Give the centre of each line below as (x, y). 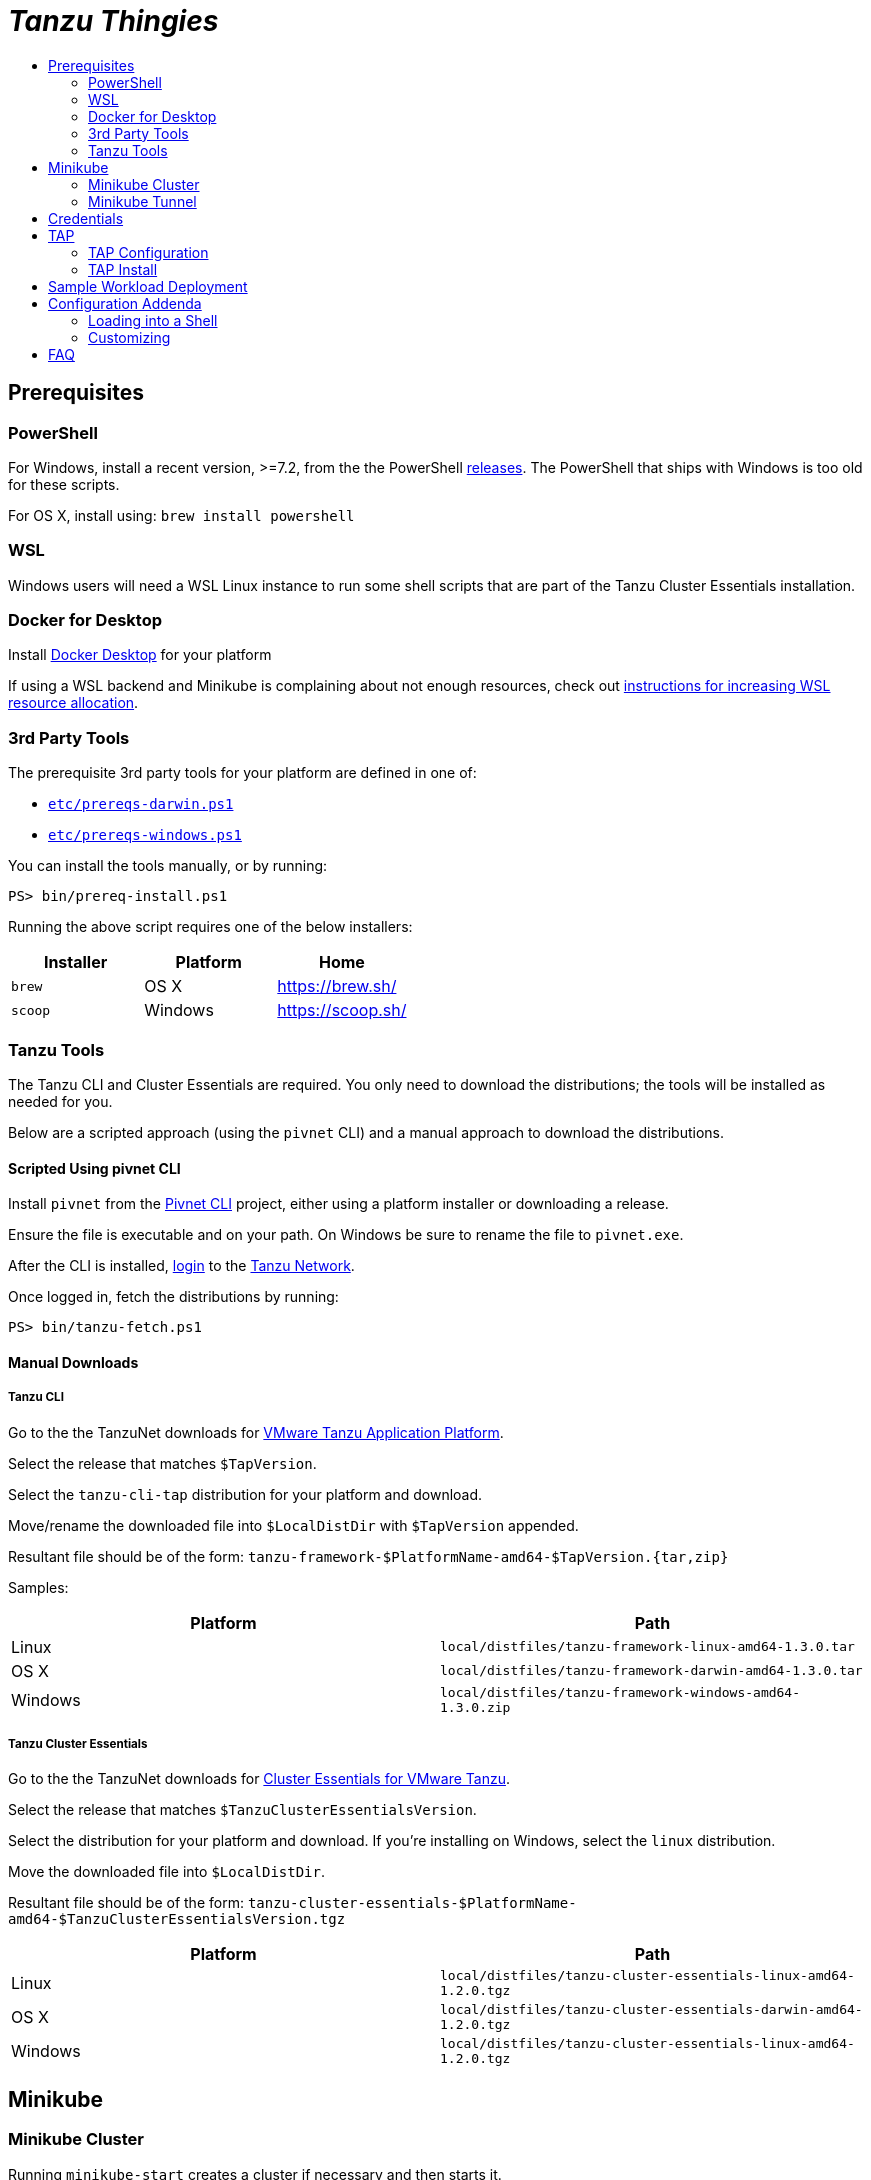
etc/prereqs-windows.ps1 (145, 835)
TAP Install (123, 269)
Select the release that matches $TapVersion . (162, 1463)
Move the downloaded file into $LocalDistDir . (167, 1872)
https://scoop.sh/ (342, 1010)
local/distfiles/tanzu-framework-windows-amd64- (620, 1692)
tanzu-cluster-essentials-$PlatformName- (412, 1903)
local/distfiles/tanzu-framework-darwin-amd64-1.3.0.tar (651, 1671)
